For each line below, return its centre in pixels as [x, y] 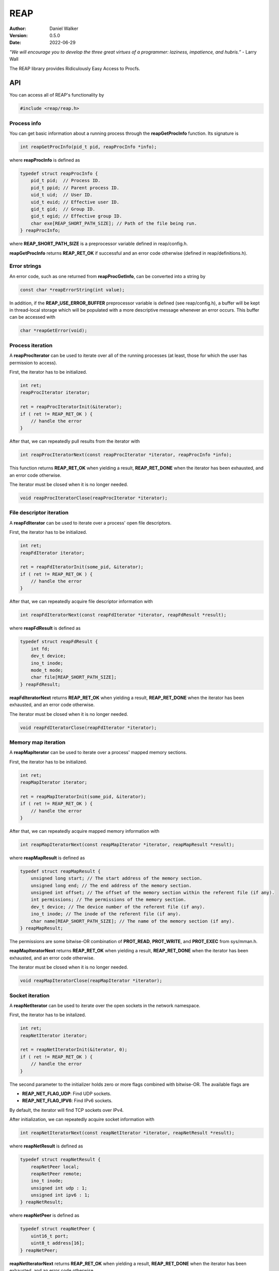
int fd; [40, 649]
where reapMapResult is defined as [47, 858]
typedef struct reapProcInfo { [59, 174]
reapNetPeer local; [55, 1167]
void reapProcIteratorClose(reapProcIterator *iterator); [94, 498]
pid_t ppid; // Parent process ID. [75, 188]
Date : [15, 43]
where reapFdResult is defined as [45, 628]
